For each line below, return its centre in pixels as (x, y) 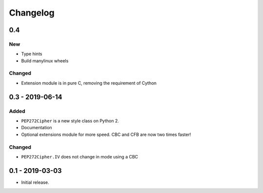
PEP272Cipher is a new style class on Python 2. (70, 121)
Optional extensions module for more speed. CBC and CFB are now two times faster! (106, 135)
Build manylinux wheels (45, 60)
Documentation (37, 128)
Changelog (32, 13)
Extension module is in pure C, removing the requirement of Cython (89, 83)
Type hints (32, 54)
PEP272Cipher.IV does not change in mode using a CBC (80, 156)
